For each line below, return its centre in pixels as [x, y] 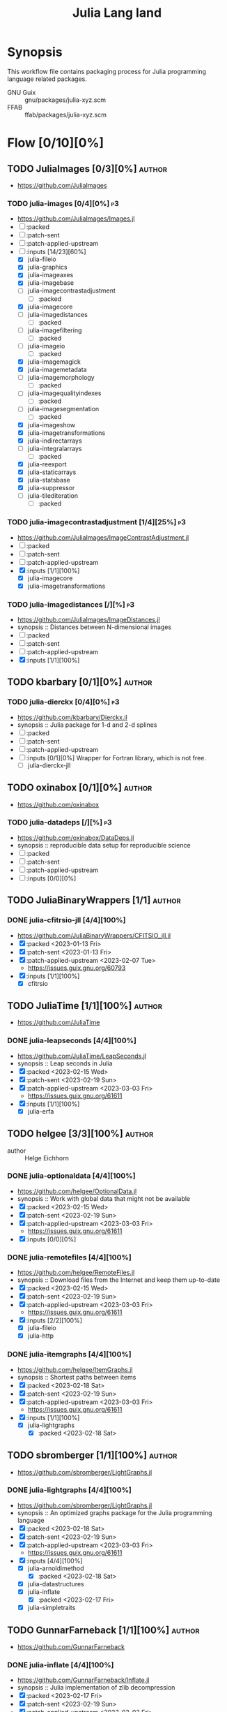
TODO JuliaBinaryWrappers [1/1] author [94, 900]
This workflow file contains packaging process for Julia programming [107, 71]
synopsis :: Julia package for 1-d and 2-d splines [87, 725]
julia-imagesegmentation [63, 409]
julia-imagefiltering [55, 330]
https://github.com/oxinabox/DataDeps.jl [76, 837]
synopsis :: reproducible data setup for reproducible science [104, 845]
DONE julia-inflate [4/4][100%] [61, 1665]
